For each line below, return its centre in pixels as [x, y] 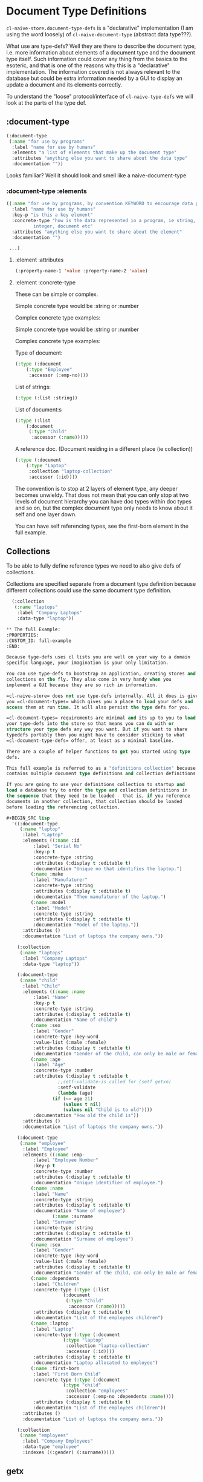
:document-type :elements [47, 191]
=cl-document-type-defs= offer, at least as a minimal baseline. [90, 740]
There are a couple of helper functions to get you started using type [98, 752]
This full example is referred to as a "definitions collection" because [101, 768]
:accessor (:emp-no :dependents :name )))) [120, 1397]
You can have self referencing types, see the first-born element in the [102, 526]
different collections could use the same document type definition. [89, 591]
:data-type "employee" [51, 1447]
